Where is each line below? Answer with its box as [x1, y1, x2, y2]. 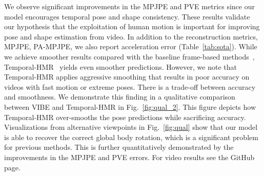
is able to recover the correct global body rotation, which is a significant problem [4, 131, 258, 142]
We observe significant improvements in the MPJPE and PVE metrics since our [4, 1, 255, 11]
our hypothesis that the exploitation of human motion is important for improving [4, 21, 260, 32]
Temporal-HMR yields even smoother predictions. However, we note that [4, 61, 237, 72]
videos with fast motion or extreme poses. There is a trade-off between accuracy [4, 81, 256, 92]
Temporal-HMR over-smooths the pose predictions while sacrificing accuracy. [4, 111, 246, 122]
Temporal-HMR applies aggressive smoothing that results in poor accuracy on [4, 71, 250, 82]
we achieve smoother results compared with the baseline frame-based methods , [4, 51, 255, 62]
